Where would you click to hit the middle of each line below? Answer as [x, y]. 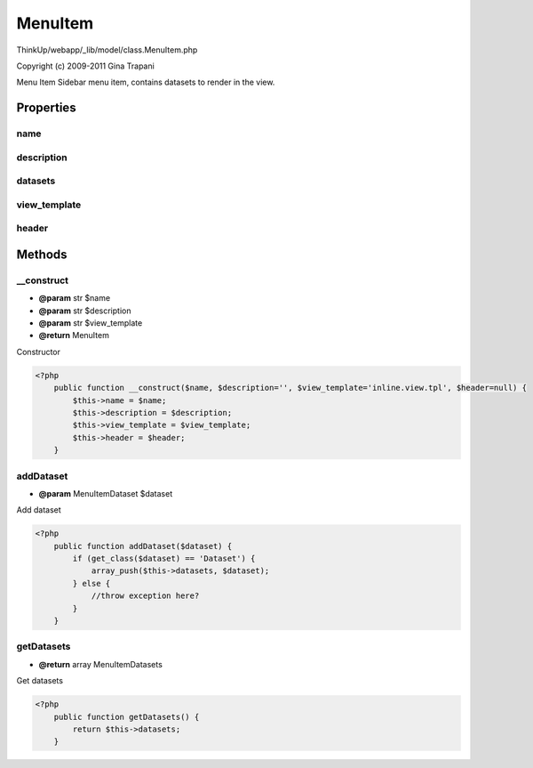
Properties [46, 108]
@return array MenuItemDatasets [101, 664]
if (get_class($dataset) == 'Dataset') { [164, 559]
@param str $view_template [91, 323]
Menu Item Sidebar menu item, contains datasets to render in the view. [146, 82]
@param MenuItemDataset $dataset [106, 493]
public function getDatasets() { [127, 717]
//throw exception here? [145, 596]
